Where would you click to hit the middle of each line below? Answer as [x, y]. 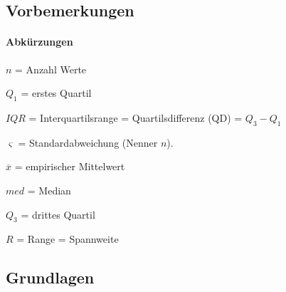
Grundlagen [50, 277]
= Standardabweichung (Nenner [88, 142]
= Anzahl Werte [51, 69]
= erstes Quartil [56, 93]
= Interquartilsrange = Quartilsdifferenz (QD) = [136, 117]
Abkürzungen [39, 42]
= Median [49, 190]
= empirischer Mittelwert [70, 166]
